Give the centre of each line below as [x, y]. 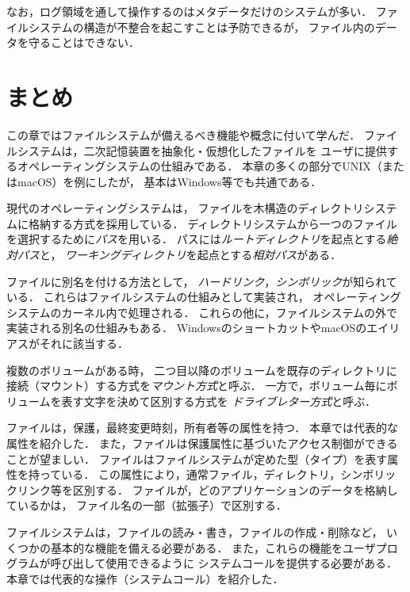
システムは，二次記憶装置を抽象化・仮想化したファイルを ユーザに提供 [202, 150]
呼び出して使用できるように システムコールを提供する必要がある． [224, 563]
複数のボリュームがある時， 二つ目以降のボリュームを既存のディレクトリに [202, 370]
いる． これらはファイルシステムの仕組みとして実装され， [158, 297]
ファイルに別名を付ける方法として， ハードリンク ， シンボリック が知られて [202, 281]
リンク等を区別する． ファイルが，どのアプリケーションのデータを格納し [207, 489]
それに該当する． [84, 344]
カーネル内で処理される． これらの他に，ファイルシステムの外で [230, 312]
